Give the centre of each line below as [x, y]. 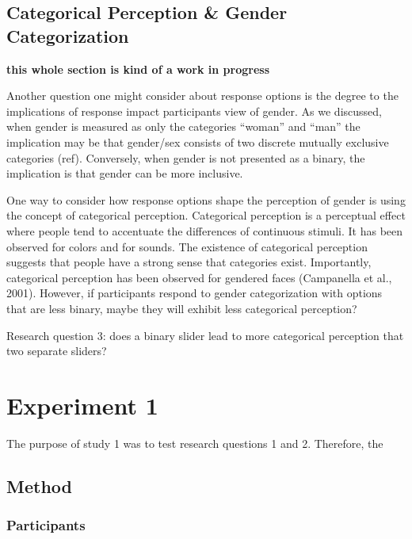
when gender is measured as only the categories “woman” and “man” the [183, 126]
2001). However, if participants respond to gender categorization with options [195, 293]
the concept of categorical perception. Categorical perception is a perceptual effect [206, 215]
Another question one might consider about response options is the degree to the [202, 96]
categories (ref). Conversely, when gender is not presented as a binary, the [186, 157]
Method [39, 485]
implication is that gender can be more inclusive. [125, 173]
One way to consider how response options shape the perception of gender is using [206, 199]
